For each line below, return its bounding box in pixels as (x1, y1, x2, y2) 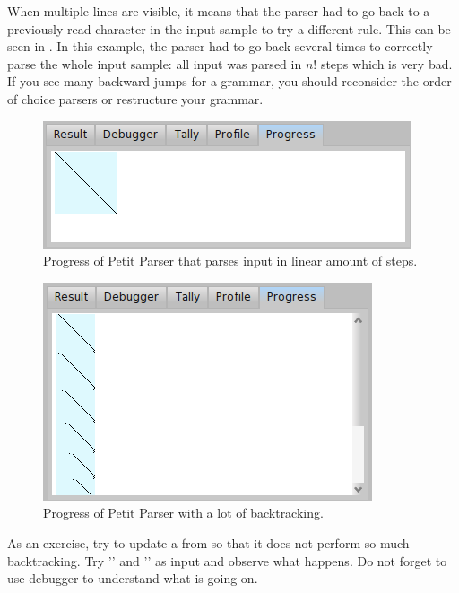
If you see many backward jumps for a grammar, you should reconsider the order (7, 72, 452, 91)
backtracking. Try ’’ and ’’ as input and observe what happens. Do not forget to (7, 551, 447, 570)
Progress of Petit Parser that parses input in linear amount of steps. (43, 251, 418, 270)
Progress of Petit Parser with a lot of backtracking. (43, 503, 324, 522)
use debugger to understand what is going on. (7, 569, 258, 588)
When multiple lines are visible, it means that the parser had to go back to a (7, 2, 430, 20)
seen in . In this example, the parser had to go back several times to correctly (7, 37, 433, 56)
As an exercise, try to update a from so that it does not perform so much (7, 533, 410, 552)
